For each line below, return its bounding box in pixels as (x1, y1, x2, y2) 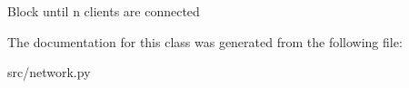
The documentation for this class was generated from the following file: (7, 32, 403, 51)
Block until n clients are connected (7, 2, 200, 20)
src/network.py (7, 63, 91, 82)
